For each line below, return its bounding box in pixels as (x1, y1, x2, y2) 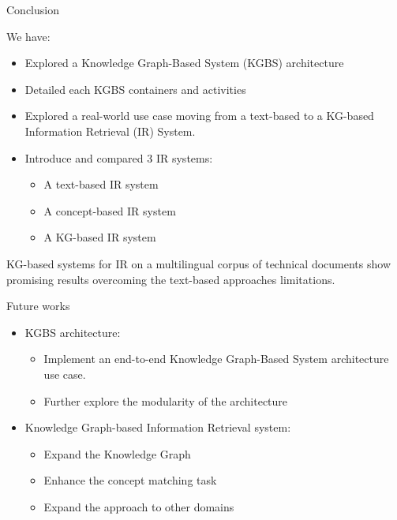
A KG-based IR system (43, 229, 156, 245)
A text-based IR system (43, 176, 159, 193)
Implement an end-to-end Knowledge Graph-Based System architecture (43, 350, 389, 367)
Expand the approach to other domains (43, 498, 234, 514)
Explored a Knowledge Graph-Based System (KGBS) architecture (24, 54, 344, 71)
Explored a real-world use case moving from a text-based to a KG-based (24, 107, 374, 124)
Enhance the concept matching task (43, 472, 217, 488)
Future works (6, 297, 70, 314)
